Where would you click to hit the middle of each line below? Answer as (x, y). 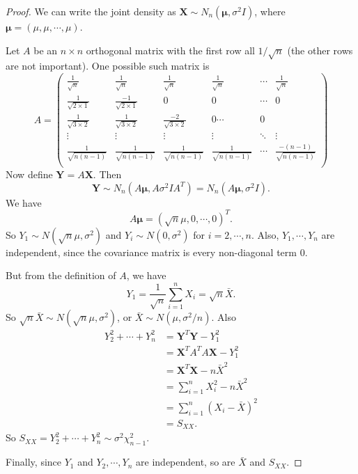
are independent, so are (186, 462)
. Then (107, 174)
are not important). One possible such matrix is (108, 66)
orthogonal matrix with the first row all (170, 50)
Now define (29, 174)
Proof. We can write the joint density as (91, 11)
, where (270, 11)
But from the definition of (61, 275)
